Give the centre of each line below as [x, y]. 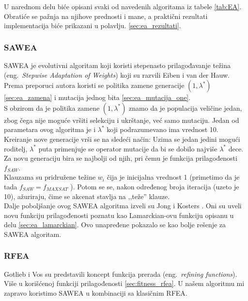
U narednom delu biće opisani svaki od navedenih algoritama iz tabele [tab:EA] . [123, 6]
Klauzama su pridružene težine [50, 177]
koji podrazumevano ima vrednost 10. [163, 129]
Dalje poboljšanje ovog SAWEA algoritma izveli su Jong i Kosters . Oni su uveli [123, 206]
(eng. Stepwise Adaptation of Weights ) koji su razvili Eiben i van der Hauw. [117, 75]
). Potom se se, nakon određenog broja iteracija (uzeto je [155, 186]
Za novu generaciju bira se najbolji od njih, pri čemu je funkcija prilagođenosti [121, 158]
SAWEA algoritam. [33, 234]
